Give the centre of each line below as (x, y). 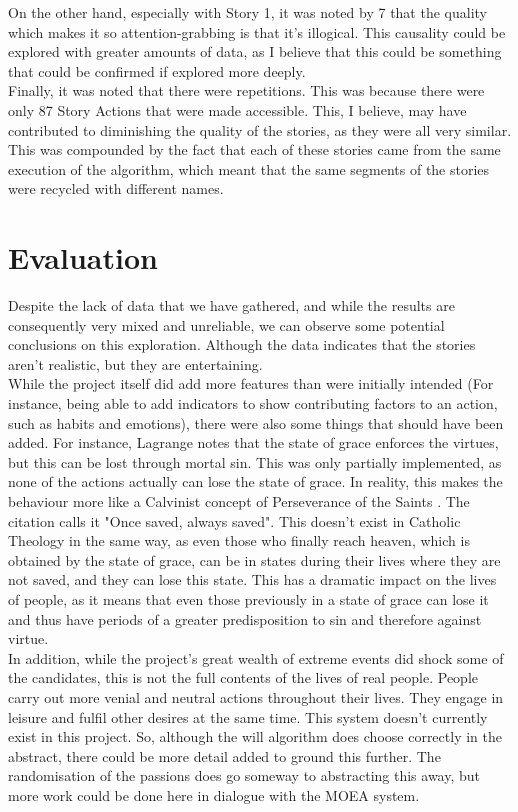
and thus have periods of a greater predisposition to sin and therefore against (245, 618)
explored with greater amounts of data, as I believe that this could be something (255, 51)
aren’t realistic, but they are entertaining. (135, 363)
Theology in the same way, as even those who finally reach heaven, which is (239, 540)
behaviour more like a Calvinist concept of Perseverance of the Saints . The (239, 501)
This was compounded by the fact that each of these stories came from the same (254, 149)
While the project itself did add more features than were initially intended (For (251, 383)
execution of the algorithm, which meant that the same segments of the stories (249, 168)
